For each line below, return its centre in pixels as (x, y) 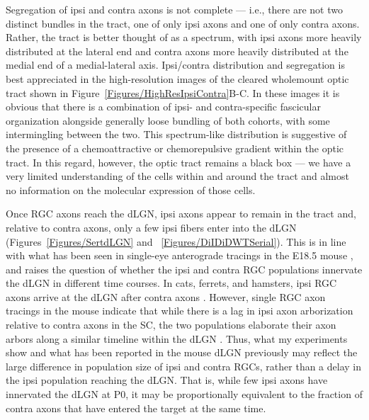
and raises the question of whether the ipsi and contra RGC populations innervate (184, 269)
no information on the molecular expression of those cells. (131, 189)
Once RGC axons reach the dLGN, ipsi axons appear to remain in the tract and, (181, 214)
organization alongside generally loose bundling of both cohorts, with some (168, 120)
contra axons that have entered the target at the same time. (136, 408)
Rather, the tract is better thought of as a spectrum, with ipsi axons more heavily (184, 37)
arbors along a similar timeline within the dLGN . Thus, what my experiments (177, 338)
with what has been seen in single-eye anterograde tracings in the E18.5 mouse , (180, 255)
